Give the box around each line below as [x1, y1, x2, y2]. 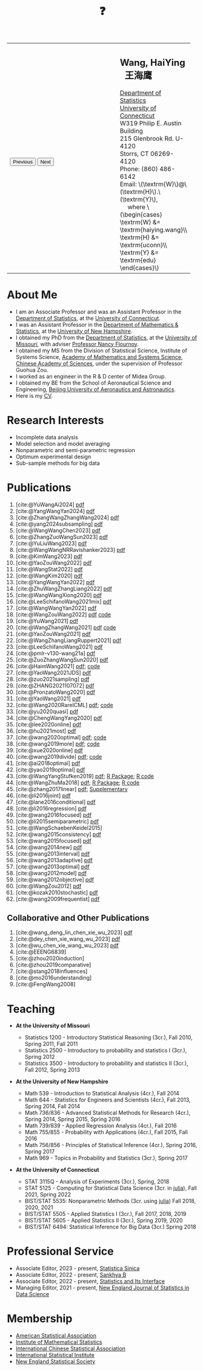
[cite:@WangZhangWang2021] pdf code [15, 624, 116, 631]
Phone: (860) [119, 164, 158, 173]
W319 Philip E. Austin [119, 119, 182, 127]
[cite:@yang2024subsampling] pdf [15, 520, 103, 528]
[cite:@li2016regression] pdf [15, 804, 87, 812]
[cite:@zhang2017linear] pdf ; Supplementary [15, 785, 128, 792]
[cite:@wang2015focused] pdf [15, 837, 92, 844]
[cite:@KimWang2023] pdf [15, 553, 82, 560]
